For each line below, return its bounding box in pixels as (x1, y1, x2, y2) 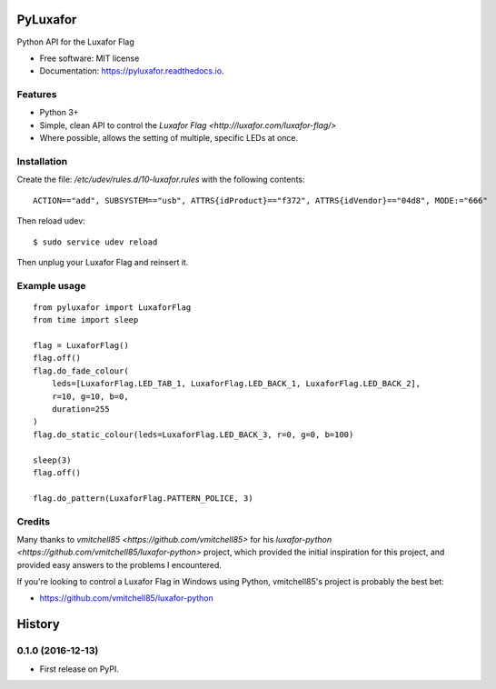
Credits (16, 514, 50, 527)
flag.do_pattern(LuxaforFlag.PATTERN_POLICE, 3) (33, 493, 253, 504)
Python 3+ (39, 107, 79, 118)
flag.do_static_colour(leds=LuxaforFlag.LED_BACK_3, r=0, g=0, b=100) (33, 429, 354, 440)
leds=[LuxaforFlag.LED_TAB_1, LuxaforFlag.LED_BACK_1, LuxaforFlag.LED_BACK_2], (51, 378, 422, 389)
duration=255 (51, 404, 110, 414)
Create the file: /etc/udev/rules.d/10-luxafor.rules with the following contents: (16, 174, 305, 185)
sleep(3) (33, 454, 72, 465)
